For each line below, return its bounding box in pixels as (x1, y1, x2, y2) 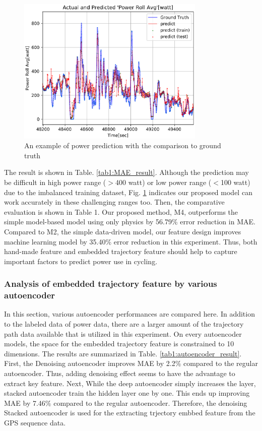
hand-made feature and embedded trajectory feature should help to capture (4, 246, 237, 257)
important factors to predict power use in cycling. (4, 256, 158, 266)
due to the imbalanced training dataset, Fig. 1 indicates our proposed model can (4, 187, 252, 197)
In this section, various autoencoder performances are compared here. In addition (4, 309, 255, 319)
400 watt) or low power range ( (115, 176, 212, 187)
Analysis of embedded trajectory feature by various (4, 277, 217, 290)
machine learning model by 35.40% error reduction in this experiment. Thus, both (4, 236, 257, 247)
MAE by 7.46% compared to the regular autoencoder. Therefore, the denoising (4, 397, 247, 408)
